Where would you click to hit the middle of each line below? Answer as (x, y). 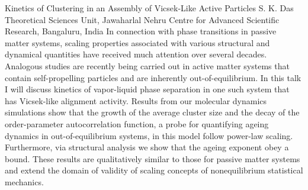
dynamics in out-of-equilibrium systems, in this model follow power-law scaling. (149, 135)
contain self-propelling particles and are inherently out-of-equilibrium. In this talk (153, 77)
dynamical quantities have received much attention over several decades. (136, 54)
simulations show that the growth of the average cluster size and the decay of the (152, 112)
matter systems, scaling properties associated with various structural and (137, 42)
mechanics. (24, 181)
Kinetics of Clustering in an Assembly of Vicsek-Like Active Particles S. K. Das (149, 8)
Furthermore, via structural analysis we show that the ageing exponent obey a (147, 147)
